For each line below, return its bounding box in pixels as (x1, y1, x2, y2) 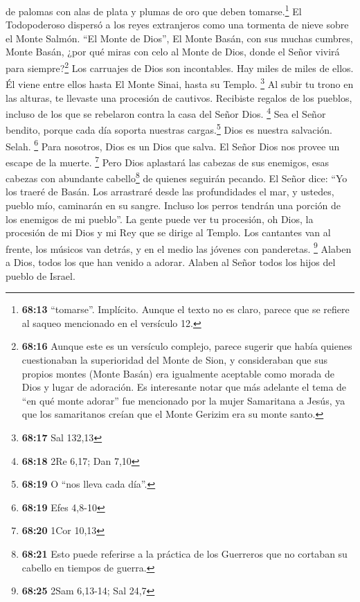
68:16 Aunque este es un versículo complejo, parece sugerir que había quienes (21, 339, 352, 353)
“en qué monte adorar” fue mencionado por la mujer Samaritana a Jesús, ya (21, 393, 345, 407)
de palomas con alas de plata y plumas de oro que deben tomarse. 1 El (6, 2, 302, 18)
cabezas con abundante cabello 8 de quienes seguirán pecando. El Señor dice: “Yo (6, 169, 348, 185)
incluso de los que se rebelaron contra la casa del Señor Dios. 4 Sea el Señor (6, 105, 326, 121)
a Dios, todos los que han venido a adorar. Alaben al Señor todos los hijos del (6, 255, 336, 269)
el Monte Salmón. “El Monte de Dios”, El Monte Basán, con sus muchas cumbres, (6, 30, 353, 45)
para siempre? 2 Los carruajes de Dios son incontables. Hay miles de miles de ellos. (6, 59, 354, 75)
